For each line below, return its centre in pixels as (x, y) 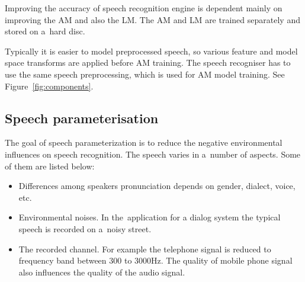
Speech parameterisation (82, 118)
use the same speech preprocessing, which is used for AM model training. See (145, 74)
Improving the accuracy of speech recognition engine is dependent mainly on (144, 8)
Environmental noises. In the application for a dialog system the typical (150, 217)
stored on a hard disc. (45, 31)
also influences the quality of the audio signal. (102, 272)
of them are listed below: (50, 166)
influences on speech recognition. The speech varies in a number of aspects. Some (153, 154)
